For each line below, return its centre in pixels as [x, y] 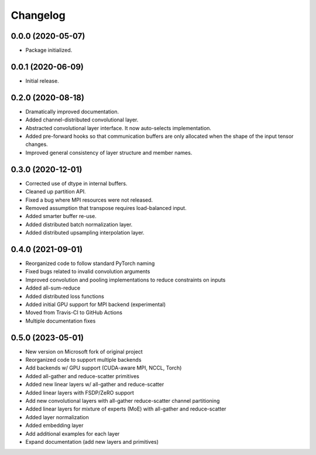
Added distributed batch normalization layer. [79, 224]
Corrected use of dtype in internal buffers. [76, 183]
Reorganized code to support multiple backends [83, 360]
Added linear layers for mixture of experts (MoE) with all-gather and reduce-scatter [126, 409]
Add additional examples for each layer [73, 433]
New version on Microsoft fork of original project [84, 351]
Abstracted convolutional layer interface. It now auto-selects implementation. [118, 128]
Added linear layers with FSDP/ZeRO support [80, 392]
